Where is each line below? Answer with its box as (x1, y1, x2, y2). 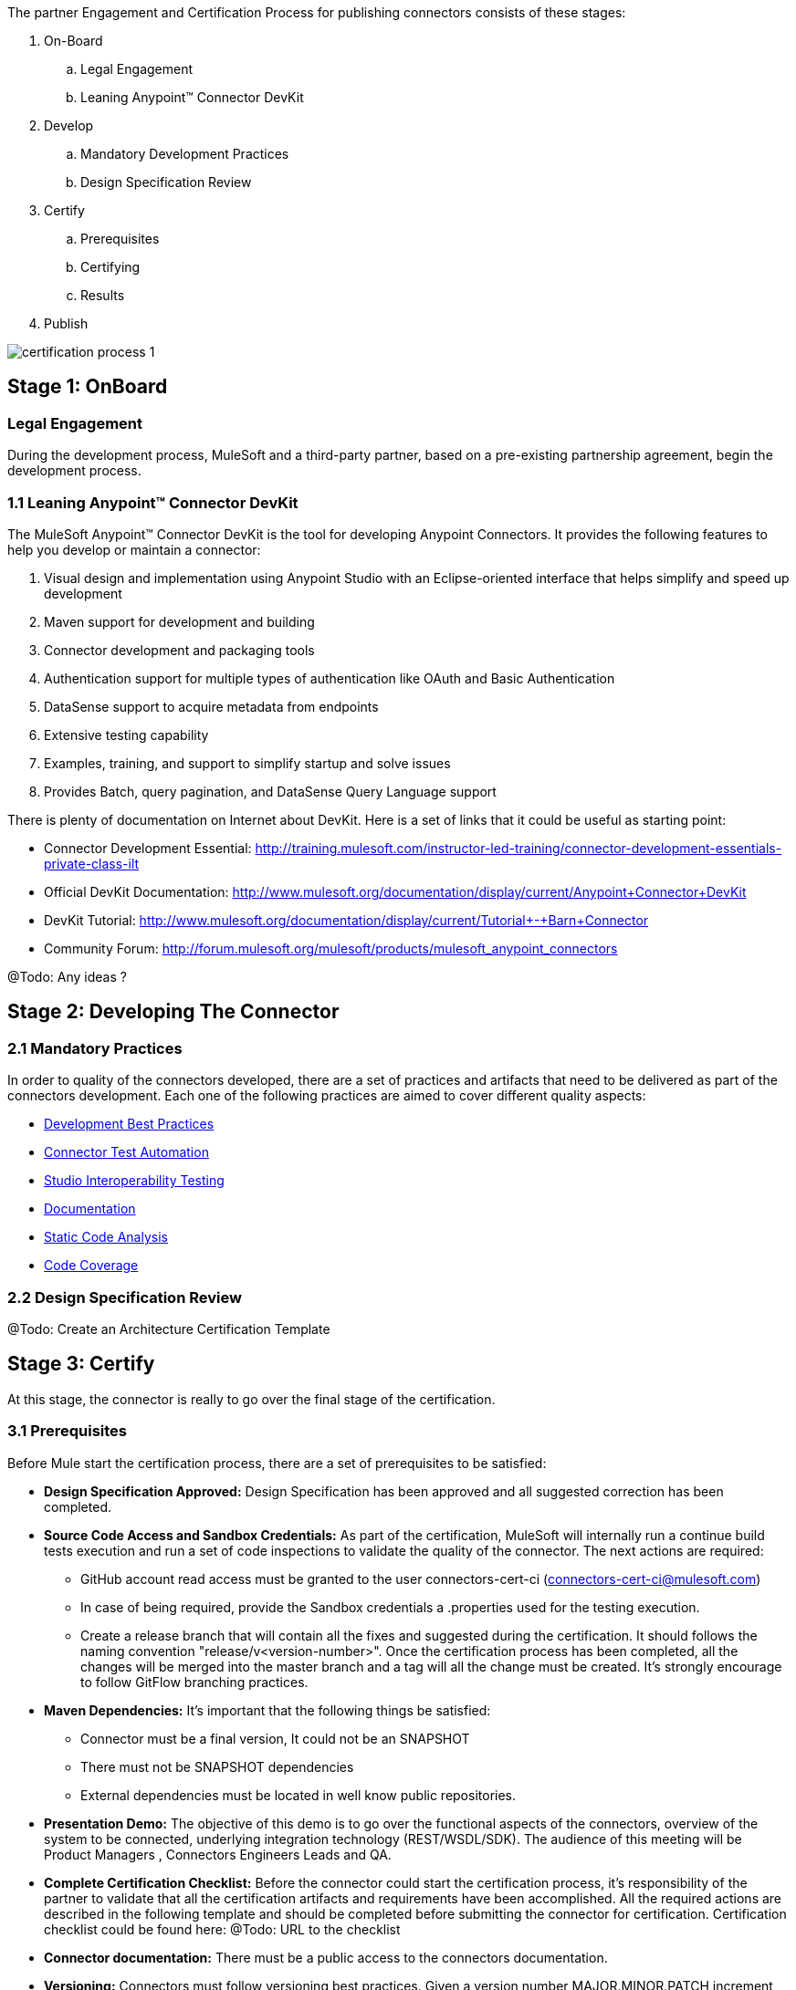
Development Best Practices (44, 1116, 215, 1132)
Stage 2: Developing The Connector (7, 1000, 340, 1024)
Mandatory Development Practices (80, 146, 289, 161)
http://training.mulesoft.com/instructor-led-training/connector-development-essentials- (255, 839, 782, 856)
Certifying (80, 259, 141, 275)
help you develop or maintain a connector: (7, 541, 261, 557)
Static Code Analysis (44, 1229, 168, 1245)
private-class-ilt (44, 855, 140, 871)
